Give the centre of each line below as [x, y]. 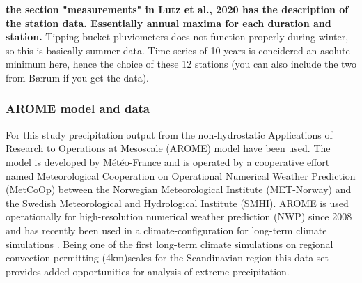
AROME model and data [78, 108]
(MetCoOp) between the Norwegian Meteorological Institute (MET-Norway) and [179, 189]
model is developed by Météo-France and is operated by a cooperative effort [168, 161]
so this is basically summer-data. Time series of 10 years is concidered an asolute [178, 50]
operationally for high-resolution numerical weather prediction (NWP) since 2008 [179, 216]
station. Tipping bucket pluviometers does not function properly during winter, [177, 37]
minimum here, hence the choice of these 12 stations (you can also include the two [181, 64]
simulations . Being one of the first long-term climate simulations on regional [170, 244]
